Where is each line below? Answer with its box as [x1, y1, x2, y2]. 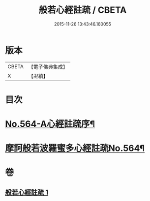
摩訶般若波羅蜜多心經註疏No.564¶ [5, 143, 145, 154]
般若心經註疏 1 [5, 188, 49, 197]
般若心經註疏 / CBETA [38, 4, 127, 16]
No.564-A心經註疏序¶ [5, 118, 95, 130]
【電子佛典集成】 [28, 63, 68, 70]
